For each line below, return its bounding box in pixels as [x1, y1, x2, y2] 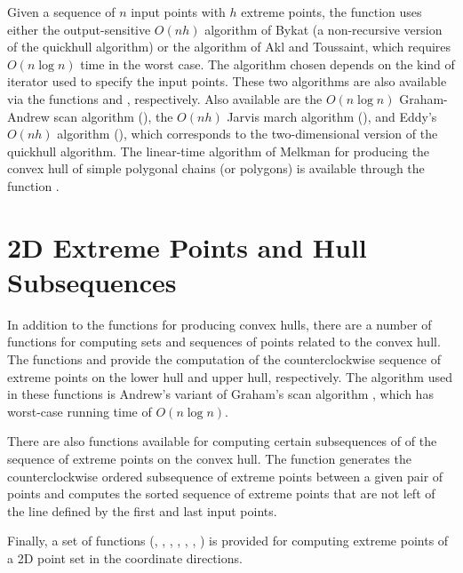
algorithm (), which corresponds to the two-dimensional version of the [57, 124, 438, 143]
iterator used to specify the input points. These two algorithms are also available [7, 72, 447, 91]
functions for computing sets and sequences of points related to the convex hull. [7, 332, 441, 351]
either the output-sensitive [7, 20, 151, 38]
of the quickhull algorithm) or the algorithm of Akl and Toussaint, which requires [7, 37, 451, 56]
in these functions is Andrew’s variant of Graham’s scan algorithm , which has [7, 385, 434, 403]
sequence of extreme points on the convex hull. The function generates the [7, 450, 411, 467]
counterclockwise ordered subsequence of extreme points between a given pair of [7, 466, 443, 485]
